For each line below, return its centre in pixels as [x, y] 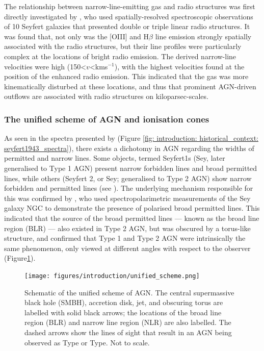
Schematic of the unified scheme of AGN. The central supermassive [129, 292]
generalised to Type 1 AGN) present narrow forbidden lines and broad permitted [131, 168]
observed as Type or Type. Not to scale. [87, 342]
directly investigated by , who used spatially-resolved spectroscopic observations [129, 16]
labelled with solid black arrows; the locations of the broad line [123, 312]
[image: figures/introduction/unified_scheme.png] [112, 276]
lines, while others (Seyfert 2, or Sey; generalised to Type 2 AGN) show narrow [128, 178]
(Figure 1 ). [20, 258]
